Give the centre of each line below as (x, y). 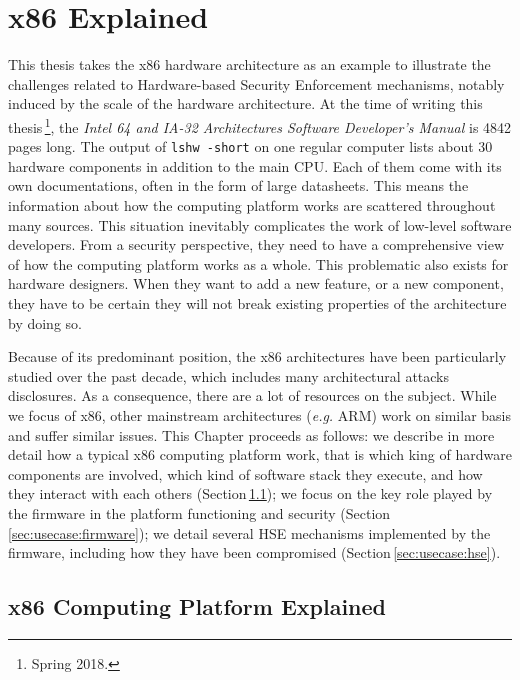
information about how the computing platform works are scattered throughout (252, 205)
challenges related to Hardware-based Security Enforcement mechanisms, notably (256, 83)
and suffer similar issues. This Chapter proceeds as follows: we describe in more (251, 434)
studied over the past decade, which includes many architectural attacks (229, 375)
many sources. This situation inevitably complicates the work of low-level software (260, 224)
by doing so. (45, 322)
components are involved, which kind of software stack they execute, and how (245, 473)
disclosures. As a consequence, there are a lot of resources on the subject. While (252, 395)
